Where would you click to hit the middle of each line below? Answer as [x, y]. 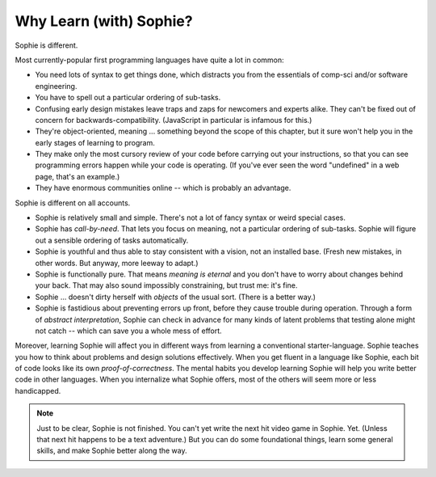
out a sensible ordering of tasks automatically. [112, 240]
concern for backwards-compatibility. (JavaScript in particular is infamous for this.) [174, 120]
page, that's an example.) [78, 176]
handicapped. [38, 390]
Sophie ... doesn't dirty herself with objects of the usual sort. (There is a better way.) [176, 297]
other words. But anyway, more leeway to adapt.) [117, 263]
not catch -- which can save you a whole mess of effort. [128, 331]
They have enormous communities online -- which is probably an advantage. [163, 188]
